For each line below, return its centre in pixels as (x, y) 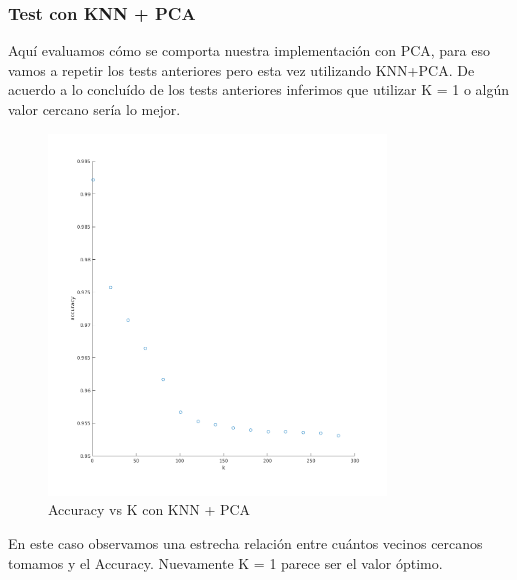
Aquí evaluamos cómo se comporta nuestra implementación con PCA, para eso (249, 50)
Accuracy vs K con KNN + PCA (149, 509)
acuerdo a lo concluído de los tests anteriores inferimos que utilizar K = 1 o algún (259, 89)
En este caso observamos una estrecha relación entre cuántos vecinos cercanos (245, 542)
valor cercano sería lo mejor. (94, 109)
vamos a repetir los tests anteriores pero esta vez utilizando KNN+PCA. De (241, 69)
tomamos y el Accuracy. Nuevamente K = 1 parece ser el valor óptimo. (225, 562)
